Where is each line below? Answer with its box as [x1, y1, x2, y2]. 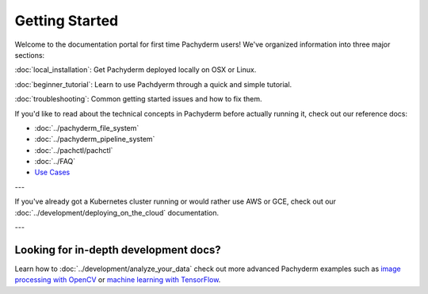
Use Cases [34, 167, 71, 178]
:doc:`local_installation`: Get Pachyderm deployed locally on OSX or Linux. [14, 65, 257, 74]
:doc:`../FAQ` [34, 157, 76, 166]
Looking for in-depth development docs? [14, 242, 221, 257]
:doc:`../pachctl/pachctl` [34, 145, 113, 155]
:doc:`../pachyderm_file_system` [34, 123, 139, 132]
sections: [14, 50, 45, 59]
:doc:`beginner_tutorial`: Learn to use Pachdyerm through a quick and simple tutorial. [14, 79, 292, 89]
